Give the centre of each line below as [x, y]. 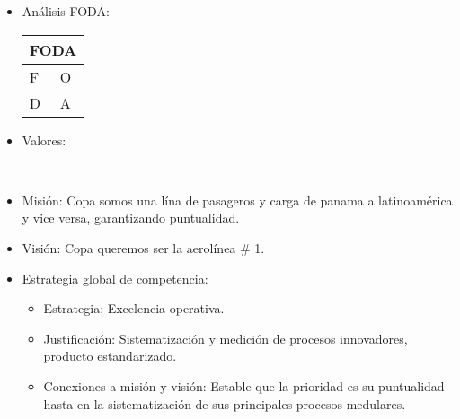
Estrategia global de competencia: [115, 278]
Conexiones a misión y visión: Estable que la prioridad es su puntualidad [244, 385]
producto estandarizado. [110, 356]
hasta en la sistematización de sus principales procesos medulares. [225, 403]
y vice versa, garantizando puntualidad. [131, 218]
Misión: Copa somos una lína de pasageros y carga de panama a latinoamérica [237, 200]
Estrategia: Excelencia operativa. [134, 308]
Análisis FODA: [66, 11]
